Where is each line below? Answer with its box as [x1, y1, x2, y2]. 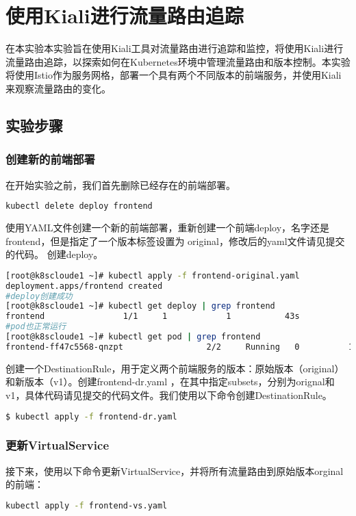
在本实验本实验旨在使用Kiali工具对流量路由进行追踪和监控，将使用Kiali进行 [5, 41, 344, 55]
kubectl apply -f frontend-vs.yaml [5, 500, 168, 511]
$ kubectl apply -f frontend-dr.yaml [5, 411, 177, 422]
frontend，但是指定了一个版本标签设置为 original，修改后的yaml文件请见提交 [5, 233, 345, 248]
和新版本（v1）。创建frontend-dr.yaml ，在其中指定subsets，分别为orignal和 [5, 374, 335, 389]
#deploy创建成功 [5, 291, 73, 301]
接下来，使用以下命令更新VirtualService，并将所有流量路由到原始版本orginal [5, 463, 344, 478]
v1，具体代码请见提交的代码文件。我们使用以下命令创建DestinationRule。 [5, 387, 332, 402]
